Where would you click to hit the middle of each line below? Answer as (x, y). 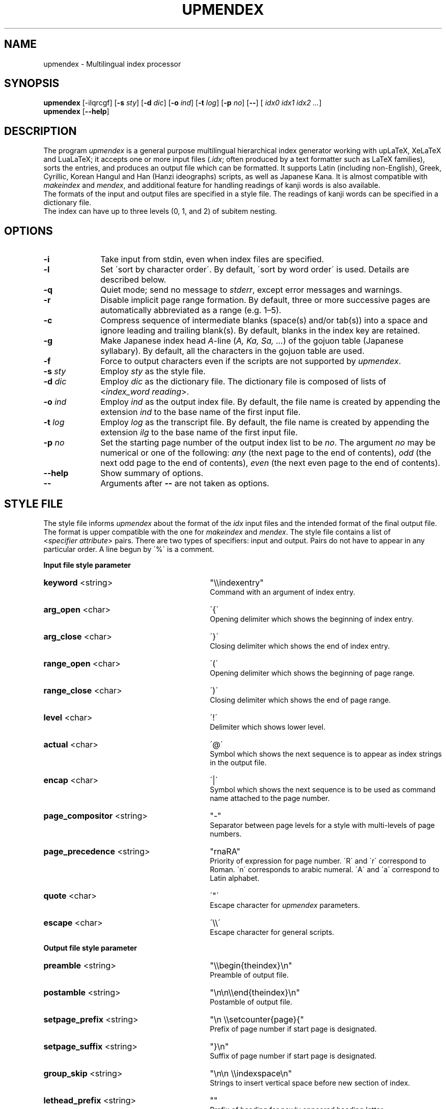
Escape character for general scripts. (272, 932)
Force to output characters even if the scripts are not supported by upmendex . (251, 361)
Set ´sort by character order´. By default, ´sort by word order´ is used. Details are (255, 270)
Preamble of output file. (249, 975)
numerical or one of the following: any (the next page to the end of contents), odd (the (266, 453)
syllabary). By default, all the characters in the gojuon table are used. (232, 351)
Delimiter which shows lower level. (268, 727)
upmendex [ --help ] (76, 112)
